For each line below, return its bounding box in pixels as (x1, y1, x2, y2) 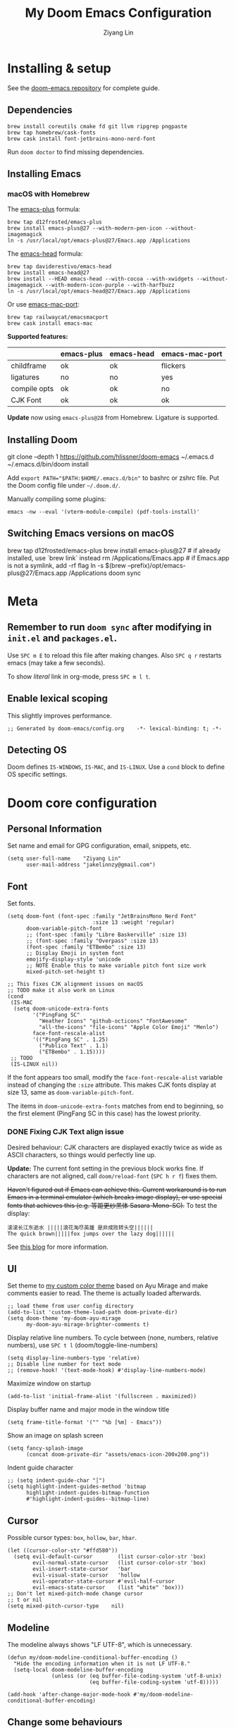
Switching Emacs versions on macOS (7, 527, 175, 540)
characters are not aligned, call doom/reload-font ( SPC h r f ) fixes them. (7, 1171, 218, 1180)
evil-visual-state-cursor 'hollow (32, 1572, 140, 1579)
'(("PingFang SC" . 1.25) (32, 1036, 109, 1044)
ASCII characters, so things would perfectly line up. (7, 1150, 156, 1159)
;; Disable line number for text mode (7, 1361, 121, 1368)
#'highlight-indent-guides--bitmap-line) (25, 1495, 150, 1502)
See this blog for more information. (7, 1242, 109, 1251)
